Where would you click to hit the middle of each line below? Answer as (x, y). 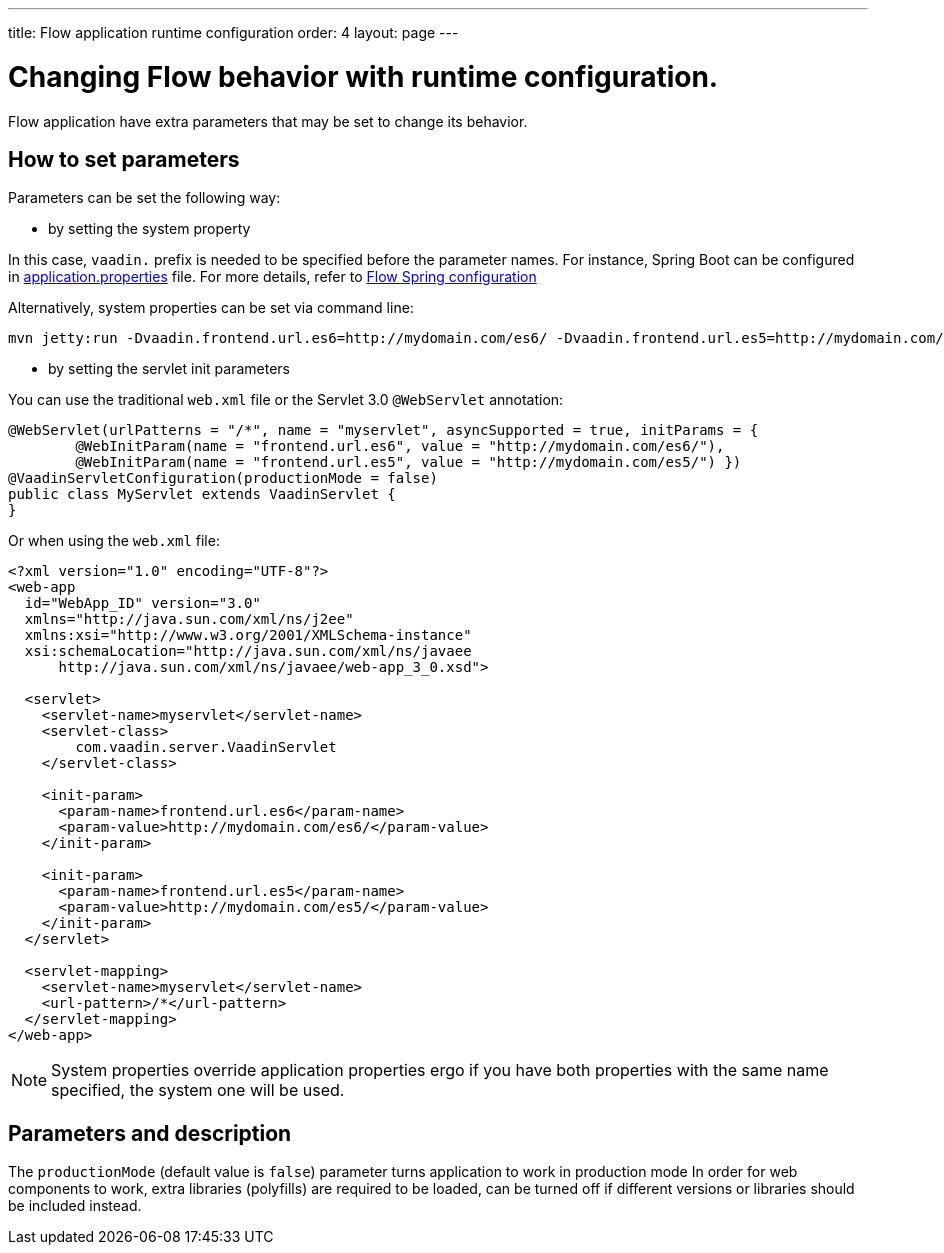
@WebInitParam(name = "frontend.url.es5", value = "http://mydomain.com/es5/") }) (408, 462)
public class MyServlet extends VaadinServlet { (202, 494)
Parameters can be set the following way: (144, 198)
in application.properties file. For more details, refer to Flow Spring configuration (272, 277)
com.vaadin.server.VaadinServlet (206, 747)
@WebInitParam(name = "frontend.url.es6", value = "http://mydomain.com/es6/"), (400, 446)
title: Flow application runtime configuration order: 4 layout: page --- (233, 32)
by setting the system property (149, 229)
